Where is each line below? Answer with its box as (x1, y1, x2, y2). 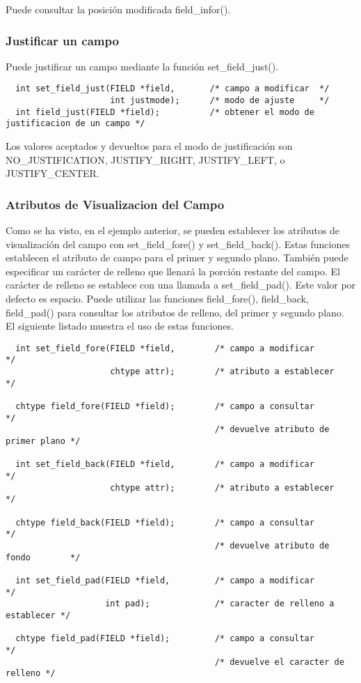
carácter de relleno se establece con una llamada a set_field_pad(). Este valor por (6, 277, 356, 292)
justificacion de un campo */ (6, 118, 145, 129)
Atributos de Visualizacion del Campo (6, 195, 225, 213)
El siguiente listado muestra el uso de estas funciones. (6, 319, 234, 333)
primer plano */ (6, 436, 81, 447)
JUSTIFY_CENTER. (6, 166, 99, 181)
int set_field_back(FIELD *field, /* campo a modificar (15, 459, 314, 470)
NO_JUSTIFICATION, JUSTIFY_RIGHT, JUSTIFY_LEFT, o (6, 152, 285, 167)
